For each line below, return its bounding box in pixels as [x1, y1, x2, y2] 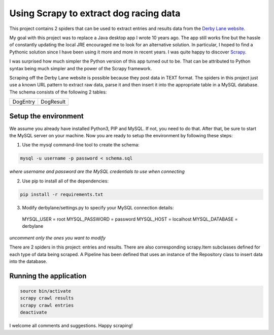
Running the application [9, 271, 87, 280]
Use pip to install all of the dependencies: [22, 178, 109, 184]
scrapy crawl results [20, 295, 74, 301]
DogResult [41, 98, 66, 105]
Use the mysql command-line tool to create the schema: [22, 142, 140, 148]
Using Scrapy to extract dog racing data [9, 8, 181, 19]
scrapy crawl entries [20, 302, 74, 308]
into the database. [9, 258, 48, 264]
